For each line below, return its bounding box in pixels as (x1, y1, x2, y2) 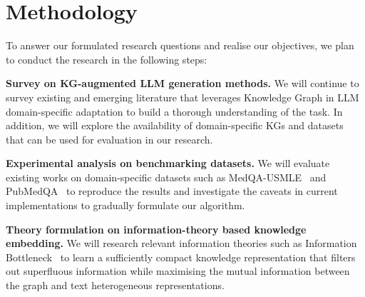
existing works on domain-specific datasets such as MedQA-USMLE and (6, 169, 327, 184)
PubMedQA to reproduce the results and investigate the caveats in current (6, 183, 338, 198)
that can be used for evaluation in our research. (6, 131, 213, 146)
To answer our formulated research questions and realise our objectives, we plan (6, 38, 354, 53)
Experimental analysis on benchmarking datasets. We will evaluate (6, 156, 330, 171)
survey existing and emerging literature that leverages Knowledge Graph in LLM (6, 89, 359, 104)
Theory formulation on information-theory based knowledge (6, 221, 307, 236)
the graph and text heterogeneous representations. (6, 278, 225, 293)
